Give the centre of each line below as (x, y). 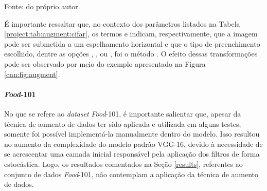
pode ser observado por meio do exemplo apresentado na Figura (105, 63)
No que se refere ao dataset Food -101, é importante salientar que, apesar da (123, 113)
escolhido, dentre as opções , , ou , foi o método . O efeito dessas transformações (131, 54)
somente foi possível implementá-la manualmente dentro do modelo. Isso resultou (132, 134)
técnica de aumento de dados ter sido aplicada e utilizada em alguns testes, (123, 123)
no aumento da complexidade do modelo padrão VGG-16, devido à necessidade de (133, 144)
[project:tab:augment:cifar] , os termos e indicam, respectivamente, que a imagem (131, 34)
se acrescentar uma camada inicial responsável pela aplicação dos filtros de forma (132, 154)
